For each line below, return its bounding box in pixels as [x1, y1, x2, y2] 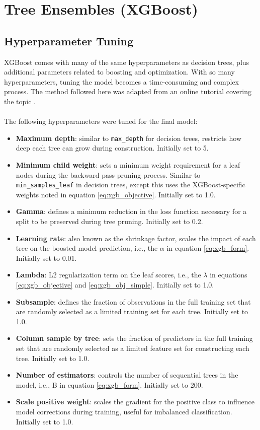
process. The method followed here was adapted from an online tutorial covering [4, 86, 251, 97]
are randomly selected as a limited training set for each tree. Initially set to [16, 306, 248, 317]
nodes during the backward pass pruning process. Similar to [16, 169, 201, 180]
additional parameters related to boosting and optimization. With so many [4, 66, 235, 77]
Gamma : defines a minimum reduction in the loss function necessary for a [16, 206, 247, 217]
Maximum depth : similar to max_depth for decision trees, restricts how [16, 132, 242, 143]
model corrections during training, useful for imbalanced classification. [16, 406, 232, 416]
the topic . [4, 96, 36, 106]
